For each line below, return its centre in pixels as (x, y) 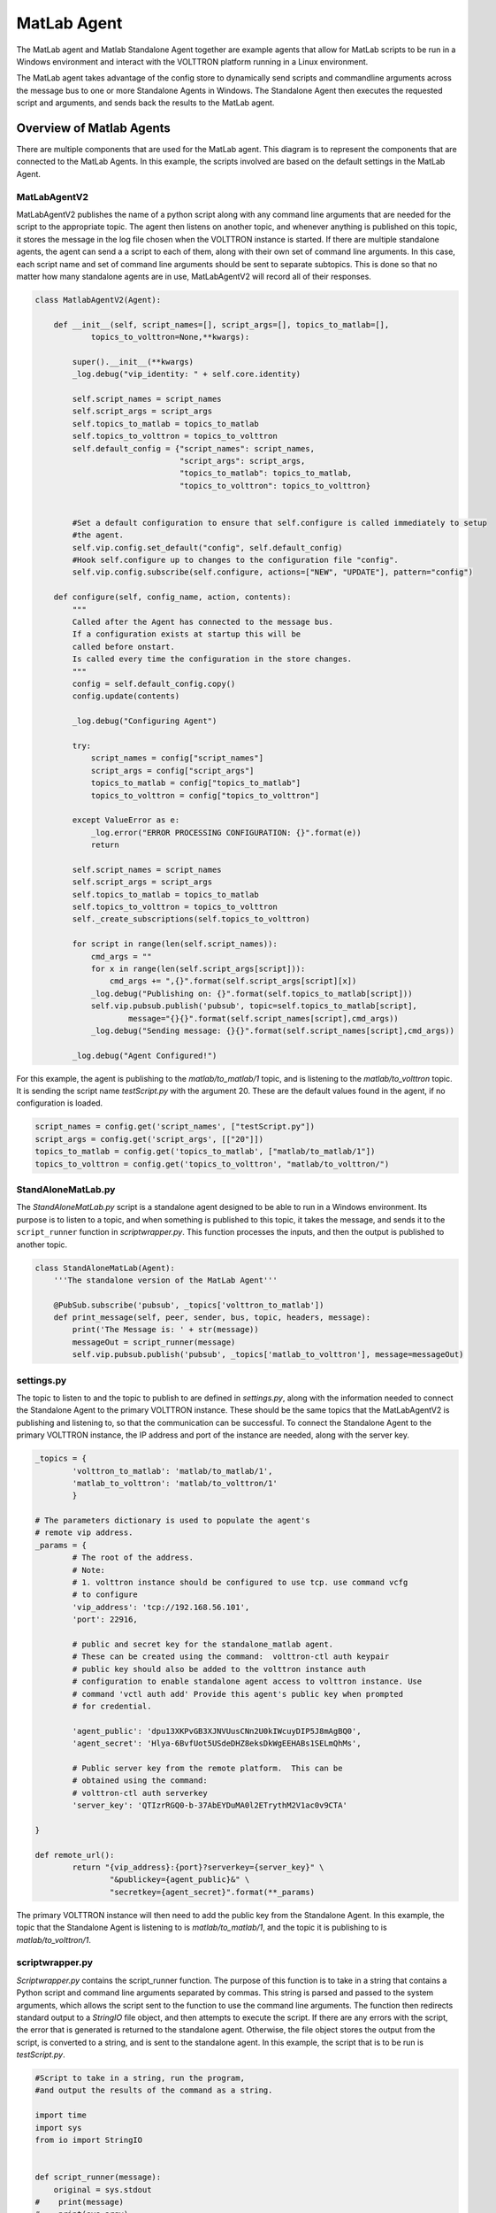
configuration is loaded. (60, 1103)
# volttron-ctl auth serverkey (140, 1793)
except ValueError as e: (126, 820)
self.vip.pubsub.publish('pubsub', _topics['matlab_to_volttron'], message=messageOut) (268, 1355)
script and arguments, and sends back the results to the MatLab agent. (145, 103)
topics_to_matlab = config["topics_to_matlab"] (196, 783)
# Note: (89, 1570)
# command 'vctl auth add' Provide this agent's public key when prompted (238, 1694)
